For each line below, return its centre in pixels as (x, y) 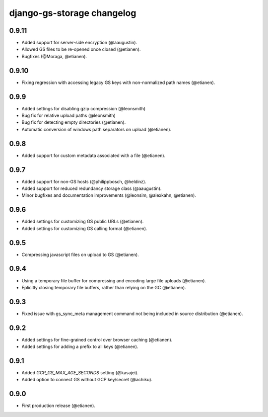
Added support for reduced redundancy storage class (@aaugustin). (92, 188)
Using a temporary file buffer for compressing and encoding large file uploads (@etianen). (114, 280)
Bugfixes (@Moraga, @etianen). (54, 56)
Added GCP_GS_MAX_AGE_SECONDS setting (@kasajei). (80, 373)
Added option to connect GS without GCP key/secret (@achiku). (87, 380)
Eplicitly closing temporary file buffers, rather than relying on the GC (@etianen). (104, 287)
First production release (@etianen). (58, 406)
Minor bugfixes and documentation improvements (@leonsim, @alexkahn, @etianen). (109, 195)
